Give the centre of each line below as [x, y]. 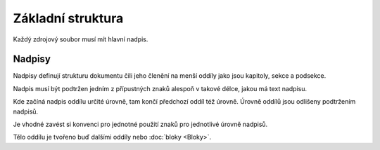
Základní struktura [68, 18]
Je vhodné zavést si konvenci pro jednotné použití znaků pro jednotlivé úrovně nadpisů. [140, 124]
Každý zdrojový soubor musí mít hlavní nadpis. [81, 39]
